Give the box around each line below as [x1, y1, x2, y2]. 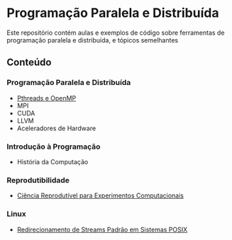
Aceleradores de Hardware [16, 124, 96, 132]
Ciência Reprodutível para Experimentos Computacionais [16, 191, 184, 200]
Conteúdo [6, 57, 52, 69]
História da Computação [16, 157, 89, 166]
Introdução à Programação [6, 142, 101, 152]
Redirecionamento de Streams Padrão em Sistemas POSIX [16, 225, 188, 234]
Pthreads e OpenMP [16, 93, 77, 102]
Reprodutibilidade [6, 175, 70, 185]
